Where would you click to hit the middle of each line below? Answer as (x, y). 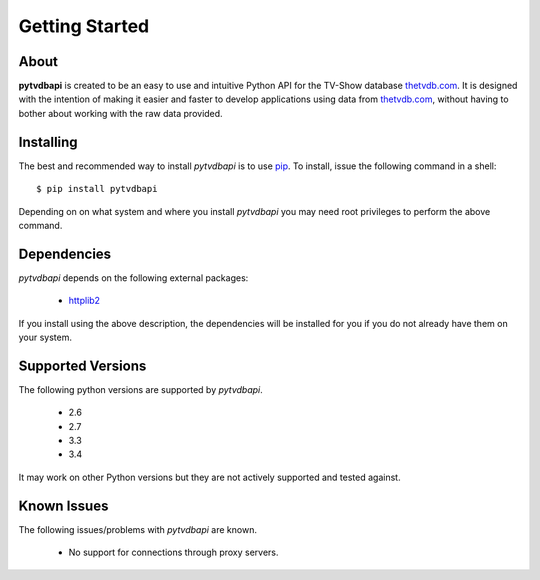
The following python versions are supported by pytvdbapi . (141, 389)
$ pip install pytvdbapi (97, 189)
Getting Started (84, 26)
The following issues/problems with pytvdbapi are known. (137, 529)
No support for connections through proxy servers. (173, 552)
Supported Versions (82, 365)
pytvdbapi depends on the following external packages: (133, 277)
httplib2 (84, 301)
